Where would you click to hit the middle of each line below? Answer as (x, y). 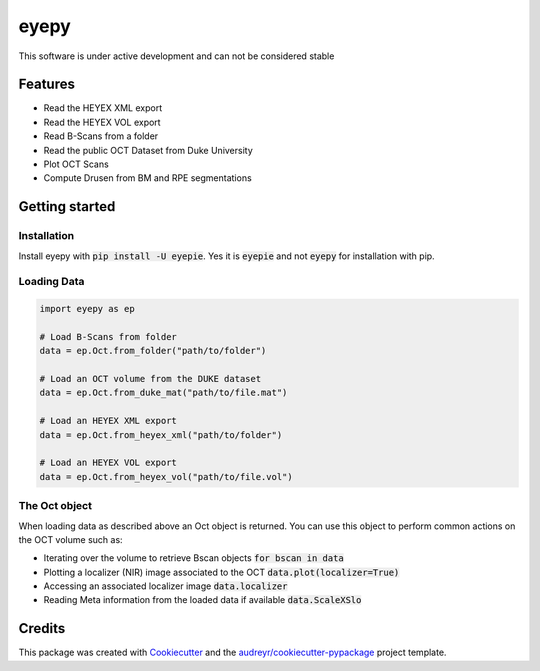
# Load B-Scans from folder (108, 336)
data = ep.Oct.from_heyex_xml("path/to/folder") (161, 434)
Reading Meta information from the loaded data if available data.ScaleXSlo (202, 600)
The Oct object (55, 506)
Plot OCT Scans (76, 164)
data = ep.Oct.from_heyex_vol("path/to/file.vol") (166, 476)
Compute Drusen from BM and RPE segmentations (147, 178)
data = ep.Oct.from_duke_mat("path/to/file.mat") (163, 393)
